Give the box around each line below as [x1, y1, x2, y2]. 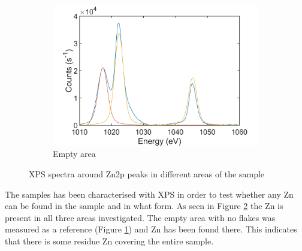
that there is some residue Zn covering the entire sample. [5, 234, 214, 247]
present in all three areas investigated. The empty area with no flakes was [5, 211, 276, 223]
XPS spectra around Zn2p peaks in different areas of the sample [29, 168, 265, 180]
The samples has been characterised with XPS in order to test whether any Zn [5, 188, 294, 200]
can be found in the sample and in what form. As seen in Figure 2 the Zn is [5, 199, 283, 212]
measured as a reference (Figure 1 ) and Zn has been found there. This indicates [5, 223, 297, 235]
